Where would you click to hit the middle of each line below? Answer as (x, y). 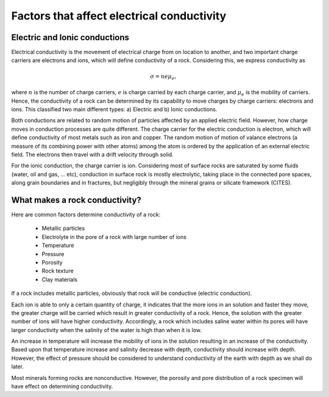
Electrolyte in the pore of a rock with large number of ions (114, 236)
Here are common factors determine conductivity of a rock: (86, 215)
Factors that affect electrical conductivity (119, 16)
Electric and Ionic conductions (70, 37)
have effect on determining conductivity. (62, 387)
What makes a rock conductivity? (76, 200)
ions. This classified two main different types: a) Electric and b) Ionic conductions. (114, 109)
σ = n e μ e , (163, 77)
